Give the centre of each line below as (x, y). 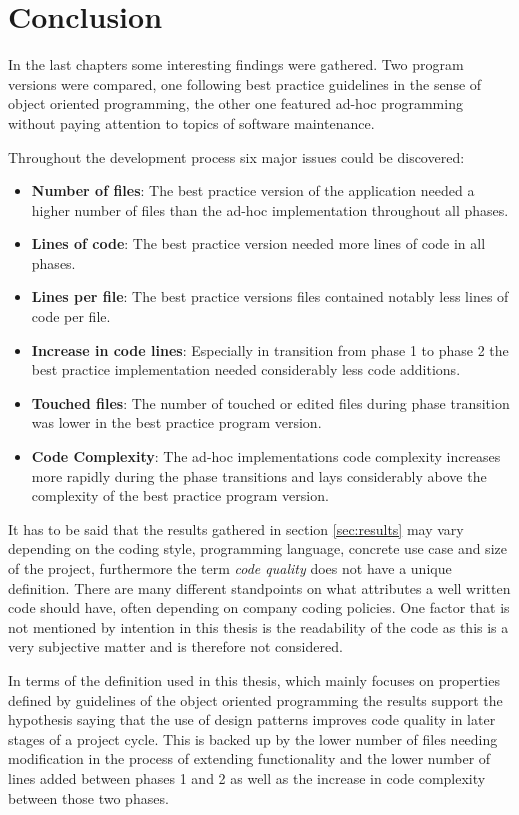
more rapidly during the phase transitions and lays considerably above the (259, 475)
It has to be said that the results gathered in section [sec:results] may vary (236, 528)
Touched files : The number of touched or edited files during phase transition (270, 402)
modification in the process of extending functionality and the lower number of (249, 758)
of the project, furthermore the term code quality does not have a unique (230, 568)
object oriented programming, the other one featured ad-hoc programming (235, 103)
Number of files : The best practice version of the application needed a (253, 190)
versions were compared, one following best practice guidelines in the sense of (245, 83)
